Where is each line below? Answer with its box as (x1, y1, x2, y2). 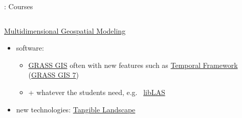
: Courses (4, 1, 33, 11)
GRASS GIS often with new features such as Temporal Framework (28, 59, 238, 70)
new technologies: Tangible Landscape (16, 104, 136, 114)
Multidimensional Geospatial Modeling (4, 25, 126, 36)
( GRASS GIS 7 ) (28, 69, 79, 80)
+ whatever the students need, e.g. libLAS (28, 86, 165, 97)
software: (16, 42, 44, 53)
